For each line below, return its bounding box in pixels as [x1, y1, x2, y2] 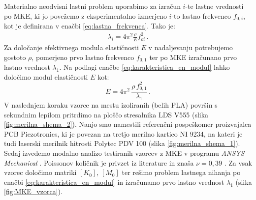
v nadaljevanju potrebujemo [148, 42, 233, 52]
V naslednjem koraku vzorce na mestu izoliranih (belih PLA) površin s [4, 100, 218, 110]
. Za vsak [224, 157, 252, 168]
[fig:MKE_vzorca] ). [4, 186, 63, 197]
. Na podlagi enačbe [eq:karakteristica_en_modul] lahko [59, 62, 230, 72]
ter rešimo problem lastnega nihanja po [122, 167, 241, 177]
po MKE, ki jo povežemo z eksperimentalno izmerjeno [4, 10, 167, 21]
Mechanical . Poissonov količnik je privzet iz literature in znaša [4, 157, 194, 168]
